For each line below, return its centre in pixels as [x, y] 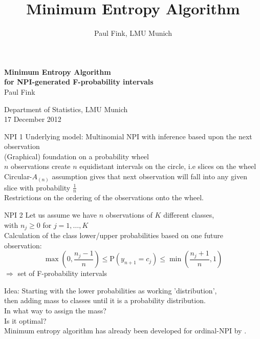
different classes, [189, 215]
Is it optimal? [25, 320]
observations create [41, 166]
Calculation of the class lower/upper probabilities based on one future [114, 235]
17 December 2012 [33, 119]
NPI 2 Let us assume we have [51, 215]
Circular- [18, 176]
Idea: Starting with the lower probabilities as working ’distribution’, [111, 290]
